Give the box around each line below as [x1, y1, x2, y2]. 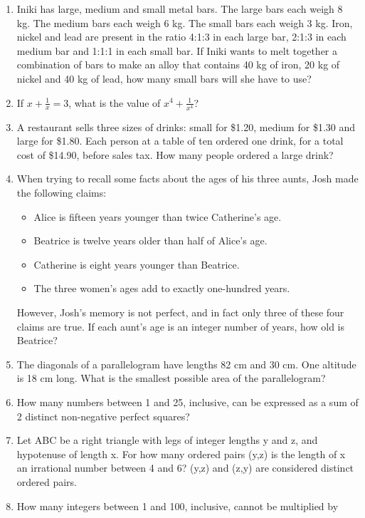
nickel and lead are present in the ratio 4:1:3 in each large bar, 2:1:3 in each [16, 29, 347, 44]
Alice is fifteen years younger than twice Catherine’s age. [33, 209, 282, 224]
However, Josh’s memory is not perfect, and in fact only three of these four [16, 305, 344, 320]
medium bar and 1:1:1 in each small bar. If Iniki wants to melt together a [16, 43, 337, 58]
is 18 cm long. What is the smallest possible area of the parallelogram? [16, 371, 326, 385]
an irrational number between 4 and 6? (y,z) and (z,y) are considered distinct [16, 460, 354, 475]
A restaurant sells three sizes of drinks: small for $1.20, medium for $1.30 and [16, 119, 355, 134]
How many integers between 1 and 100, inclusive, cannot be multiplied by [16, 498, 339, 513]
